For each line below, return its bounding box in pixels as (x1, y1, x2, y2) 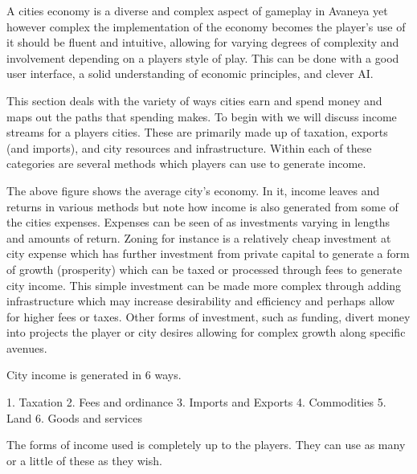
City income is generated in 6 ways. (6, 366, 182, 383)
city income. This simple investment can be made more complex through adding (6, 276, 402, 293)
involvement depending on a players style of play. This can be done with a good (6, 49, 399, 66)
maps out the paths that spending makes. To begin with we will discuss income (6, 108, 397, 125)
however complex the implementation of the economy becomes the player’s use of (6, 18, 406, 35)
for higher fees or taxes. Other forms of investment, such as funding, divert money (6, 308, 411, 325)
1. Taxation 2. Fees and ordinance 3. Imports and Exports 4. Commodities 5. (6, 394, 386, 411)
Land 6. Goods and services (6, 409, 142, 426)
